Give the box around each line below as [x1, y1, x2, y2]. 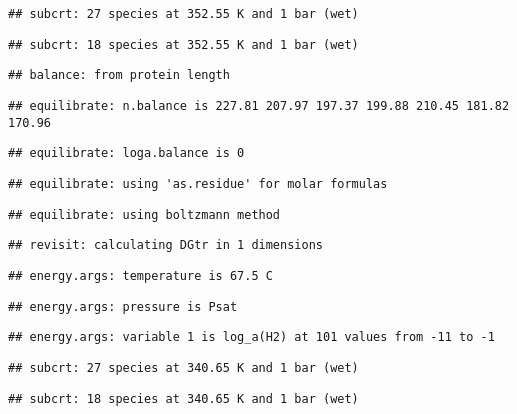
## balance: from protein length [8, 68, 230, 83]
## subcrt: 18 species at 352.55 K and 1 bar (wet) [8, 37, 359, 52]
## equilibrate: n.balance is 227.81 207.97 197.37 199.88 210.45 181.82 [8, 98, 510, 113]
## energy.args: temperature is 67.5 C [8, 268, 273, 283]
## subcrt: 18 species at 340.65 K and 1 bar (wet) [8, 391, 359, 406]
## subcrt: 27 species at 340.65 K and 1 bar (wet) [8, 360, 359, 375]
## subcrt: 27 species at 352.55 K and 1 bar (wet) [8, 7, 359, 21]
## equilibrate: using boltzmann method [8, 207, 281, 222]
